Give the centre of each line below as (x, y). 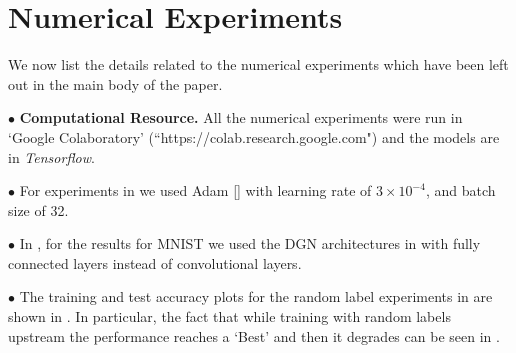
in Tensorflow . (51, 156)
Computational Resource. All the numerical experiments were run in (241, 117)
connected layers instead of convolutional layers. (155, 262)
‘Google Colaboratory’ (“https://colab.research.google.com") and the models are (254, 136)
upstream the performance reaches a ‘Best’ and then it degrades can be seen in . (254, 335)
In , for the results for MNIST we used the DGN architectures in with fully (250, 243)
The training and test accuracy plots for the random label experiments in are (256, 296)
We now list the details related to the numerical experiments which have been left (258, 64)
